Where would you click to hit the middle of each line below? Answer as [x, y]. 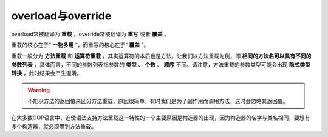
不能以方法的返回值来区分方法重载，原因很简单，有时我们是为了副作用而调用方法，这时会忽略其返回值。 [158, 101]
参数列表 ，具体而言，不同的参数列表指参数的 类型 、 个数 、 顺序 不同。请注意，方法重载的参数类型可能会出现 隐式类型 [161, 64]
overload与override [61, 16]
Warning [39, 90]
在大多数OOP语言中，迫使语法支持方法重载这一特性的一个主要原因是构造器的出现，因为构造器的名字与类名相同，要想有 [161, 118]
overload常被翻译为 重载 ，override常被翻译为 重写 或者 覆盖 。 [91, 34]
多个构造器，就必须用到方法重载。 [54, 126]
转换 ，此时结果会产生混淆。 [46, 73]
